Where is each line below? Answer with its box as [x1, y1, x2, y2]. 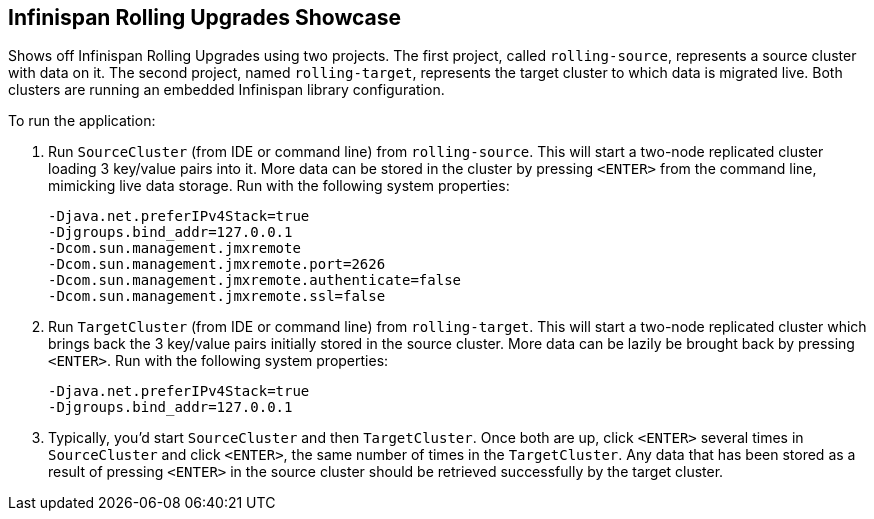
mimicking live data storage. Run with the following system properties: [48, 177, 510, 195]
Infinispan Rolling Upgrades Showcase [8, 5, 402, 30]
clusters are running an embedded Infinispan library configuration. [8, 81, 445, 99]
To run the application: [8, 112, 156, 130]
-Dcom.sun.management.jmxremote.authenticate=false [48, 272, 462, 289]
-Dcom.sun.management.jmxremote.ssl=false [48, 288, 386, 305]
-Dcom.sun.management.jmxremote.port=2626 [48, 256, 386, 273]
